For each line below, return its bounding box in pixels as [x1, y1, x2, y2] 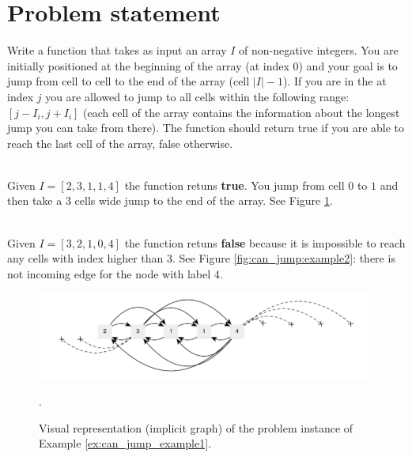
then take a [7, 192, 62, 209]
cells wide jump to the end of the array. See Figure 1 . [74, 192, 333, 209]
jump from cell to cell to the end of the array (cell [7, 73, 250, 89]
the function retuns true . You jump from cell [124, 176, 345, 193]
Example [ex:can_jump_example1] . [39, 435, 212, 451]
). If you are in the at [282, 73, 387, 89]
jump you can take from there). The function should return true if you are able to [7, 119, 405, 136]
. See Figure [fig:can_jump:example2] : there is [172, 250, 395, 266]
